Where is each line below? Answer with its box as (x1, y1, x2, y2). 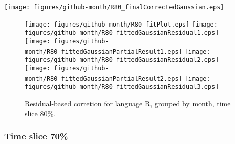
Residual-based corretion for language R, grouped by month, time (25, 98, 231, 108)
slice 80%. (25, 108, 55, 118)
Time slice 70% (4, 130, 68, 142)
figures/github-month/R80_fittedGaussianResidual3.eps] (25, 83, 219, 91)
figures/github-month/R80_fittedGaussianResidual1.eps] (25, 29, 219, 37)
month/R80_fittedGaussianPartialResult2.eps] (25, 75, 182, 82)
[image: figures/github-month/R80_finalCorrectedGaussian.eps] (4, 4, 224, 11)
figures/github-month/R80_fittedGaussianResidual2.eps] (25, 56, 219, 64)
